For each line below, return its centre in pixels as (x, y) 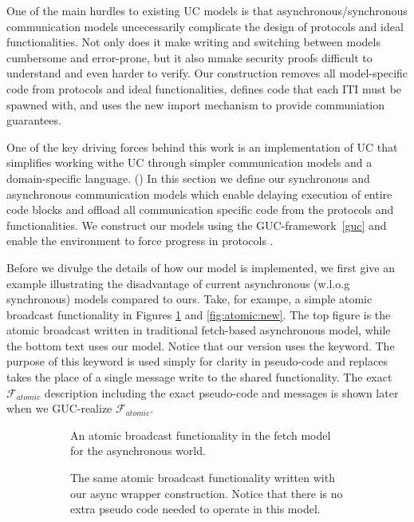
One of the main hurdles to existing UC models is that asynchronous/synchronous (207, 10)
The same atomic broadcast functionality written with (203, 478)
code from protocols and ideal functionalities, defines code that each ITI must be (204, 88)
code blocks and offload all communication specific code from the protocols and (200, 210)
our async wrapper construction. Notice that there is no (207, 493)
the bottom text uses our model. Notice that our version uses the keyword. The (201, 345)
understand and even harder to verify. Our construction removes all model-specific (207, 73)
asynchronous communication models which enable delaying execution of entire (199, 194)
